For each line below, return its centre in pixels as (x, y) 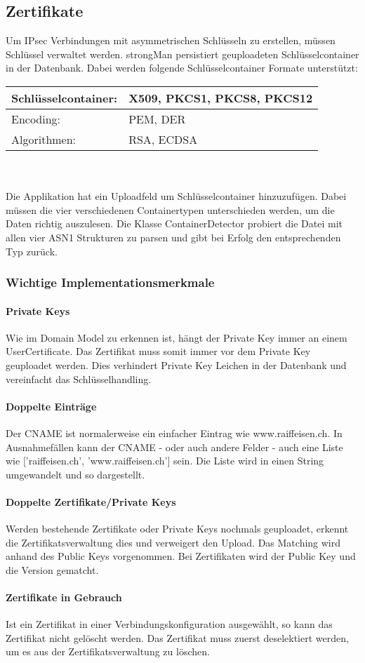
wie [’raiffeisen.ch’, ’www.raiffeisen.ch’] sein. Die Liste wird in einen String (165, 461)
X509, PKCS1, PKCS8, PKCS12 (221, 98)
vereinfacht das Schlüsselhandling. (79, 379)
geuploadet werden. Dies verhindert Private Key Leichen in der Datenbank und (176, 364)
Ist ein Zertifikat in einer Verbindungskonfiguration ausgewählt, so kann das (169, 624)
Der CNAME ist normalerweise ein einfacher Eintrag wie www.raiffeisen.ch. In (174, 433)
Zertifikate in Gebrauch (64, 597)
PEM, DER (157, 119)
